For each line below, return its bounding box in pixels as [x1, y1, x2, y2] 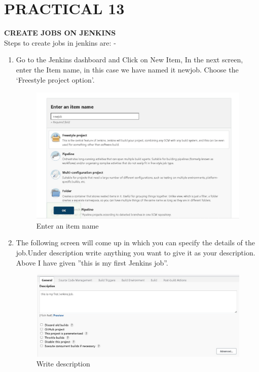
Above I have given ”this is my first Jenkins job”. [16, 257, 168, 268]
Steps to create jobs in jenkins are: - [4, 37, 116, 48]
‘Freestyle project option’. [16, 74, 95, 85]
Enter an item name [36, 220, 99, 231]
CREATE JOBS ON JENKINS [4, 27, 116, 38]
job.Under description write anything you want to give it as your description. [16, 247, 255, 257]
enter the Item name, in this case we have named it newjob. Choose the [16, 64, 239, 75]
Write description [36, 358, 90, 369]
